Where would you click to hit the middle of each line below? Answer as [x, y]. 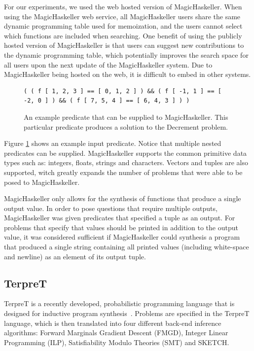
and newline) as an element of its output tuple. [75, 256]
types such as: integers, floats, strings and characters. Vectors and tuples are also [126, 162]
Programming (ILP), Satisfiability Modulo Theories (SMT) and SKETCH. [117, 342]
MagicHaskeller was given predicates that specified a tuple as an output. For [120, 218]
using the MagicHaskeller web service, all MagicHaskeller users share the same [122, 16]
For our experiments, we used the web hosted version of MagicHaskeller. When [123, 6]
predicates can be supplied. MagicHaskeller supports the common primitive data [126, 153]
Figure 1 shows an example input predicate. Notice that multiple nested [113, 143]
